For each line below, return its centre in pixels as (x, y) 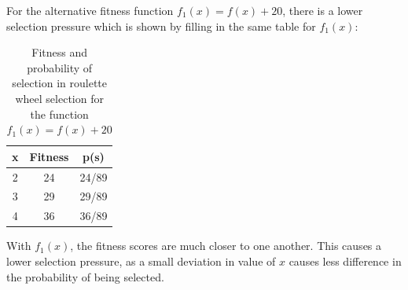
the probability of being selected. (85, 276)
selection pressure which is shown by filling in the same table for (161, 26)
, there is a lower (323, 10)
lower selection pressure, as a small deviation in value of (141, 261)
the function (59, 114)
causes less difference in (345, 261)
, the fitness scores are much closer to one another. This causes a (226, 246)
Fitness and (60, 52)
